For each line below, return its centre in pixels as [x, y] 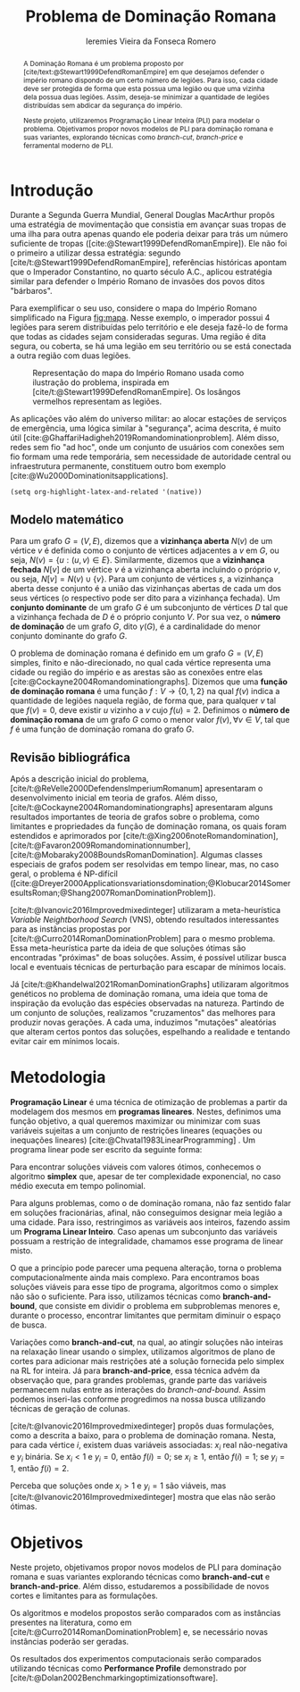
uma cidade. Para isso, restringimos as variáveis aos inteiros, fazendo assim [150, 1222]
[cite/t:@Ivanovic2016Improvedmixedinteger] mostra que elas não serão [143, 1497]
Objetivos [47, 1542]
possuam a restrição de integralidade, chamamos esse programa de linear [147, 1241]
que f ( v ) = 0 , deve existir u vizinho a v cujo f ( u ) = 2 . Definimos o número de [150, 710]
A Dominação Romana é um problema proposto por [103, 63]
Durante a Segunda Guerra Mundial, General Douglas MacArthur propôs [142, 215]
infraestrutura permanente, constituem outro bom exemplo [118, 466]
